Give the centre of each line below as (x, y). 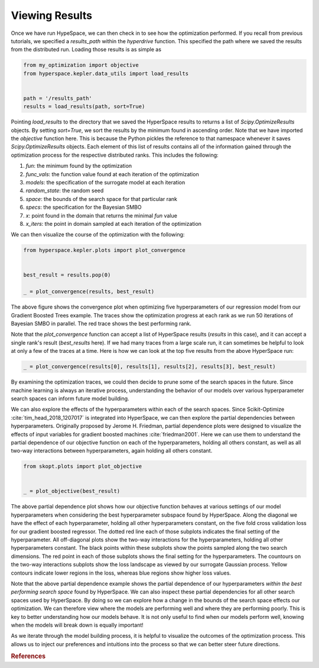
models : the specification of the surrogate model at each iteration (105, 182)
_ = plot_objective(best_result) (72, 491)
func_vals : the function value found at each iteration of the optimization (112, 174)
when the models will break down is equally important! (77, 625)
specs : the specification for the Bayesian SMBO (84, 207)
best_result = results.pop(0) (67, 275)
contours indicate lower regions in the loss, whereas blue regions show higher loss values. (121, 573)
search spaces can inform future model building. (70, 398)
